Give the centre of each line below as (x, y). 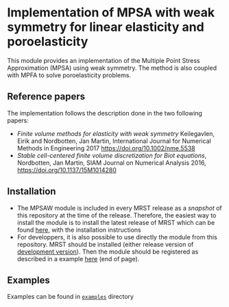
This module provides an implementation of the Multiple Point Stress (104, 60)
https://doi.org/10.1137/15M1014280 (67, 170)
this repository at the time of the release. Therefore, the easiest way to (117, 215)
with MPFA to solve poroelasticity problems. (69, 75)
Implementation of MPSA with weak (111, 13)
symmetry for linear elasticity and (106, 27)
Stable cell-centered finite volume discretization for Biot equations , (112, 155)
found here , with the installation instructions (79, 230)
